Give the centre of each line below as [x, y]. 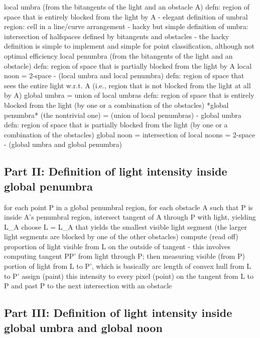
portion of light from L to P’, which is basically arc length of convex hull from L [128, 266]
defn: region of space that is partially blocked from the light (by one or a [116, 125]
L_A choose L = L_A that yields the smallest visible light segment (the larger [126, 226]
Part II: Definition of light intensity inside [116, 171]
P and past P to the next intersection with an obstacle [88, 286]
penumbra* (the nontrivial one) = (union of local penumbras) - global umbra [123, 115]
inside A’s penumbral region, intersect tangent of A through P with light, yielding [130, 217]
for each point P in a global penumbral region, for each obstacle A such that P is [128, 207]
